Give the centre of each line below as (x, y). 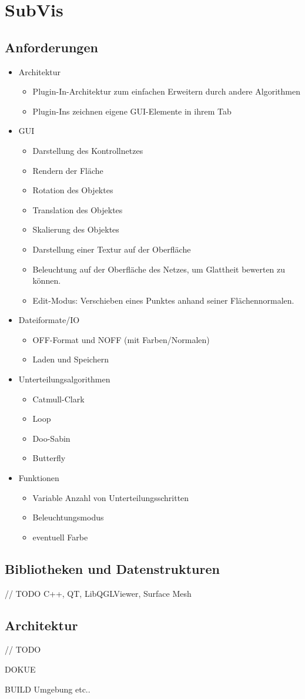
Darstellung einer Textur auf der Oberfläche (112, 249)
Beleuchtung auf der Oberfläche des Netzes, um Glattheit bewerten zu (159, 269)
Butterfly (49, 458)
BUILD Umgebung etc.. (48, 689)
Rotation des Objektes (73, 190)
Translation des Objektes (78, 209)
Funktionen (39, 478)
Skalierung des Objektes (76, 229)
